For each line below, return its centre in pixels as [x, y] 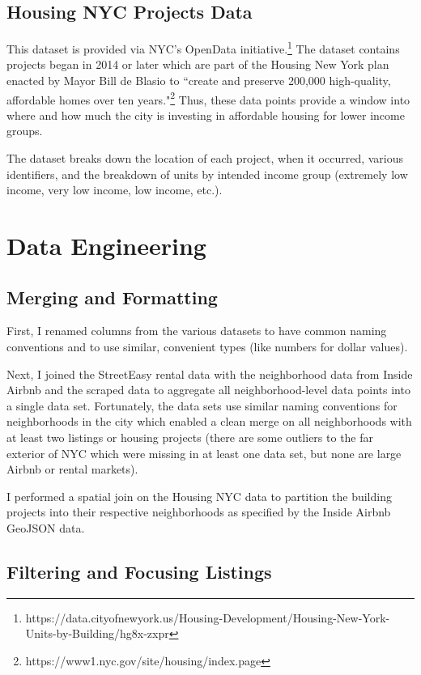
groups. [25, 131]
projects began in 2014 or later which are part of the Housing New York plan [198, 64]
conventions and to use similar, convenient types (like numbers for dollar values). [207, 347]
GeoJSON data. [46, 527]
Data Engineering [106, 246]
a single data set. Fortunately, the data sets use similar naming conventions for [202, 405]
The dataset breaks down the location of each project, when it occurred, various [205, 158]
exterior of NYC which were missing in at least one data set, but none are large [204, 453]
